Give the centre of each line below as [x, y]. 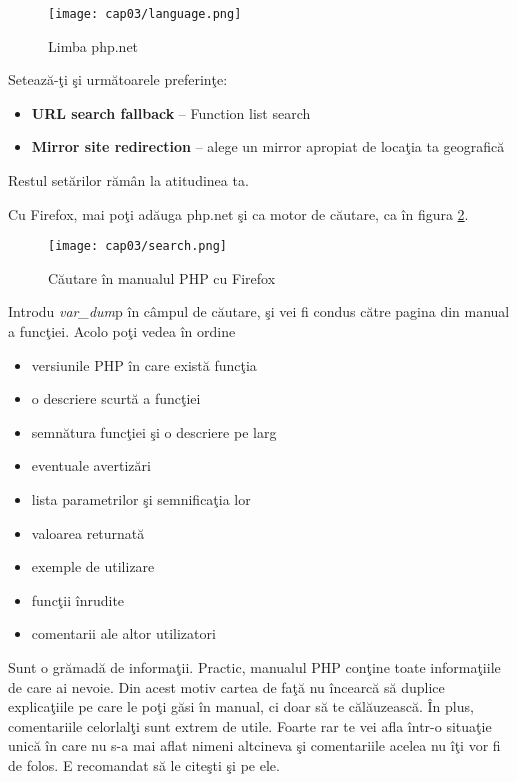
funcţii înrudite [78, 599]
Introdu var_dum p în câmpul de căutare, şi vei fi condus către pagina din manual [259, 311]
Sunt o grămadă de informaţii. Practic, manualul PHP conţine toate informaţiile [254, 667]
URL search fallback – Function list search [171, 112]
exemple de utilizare [93, 566]
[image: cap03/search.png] [137, 246]
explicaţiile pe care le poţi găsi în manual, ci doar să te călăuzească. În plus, [241, 706]
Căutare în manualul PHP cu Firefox [162, 277]
